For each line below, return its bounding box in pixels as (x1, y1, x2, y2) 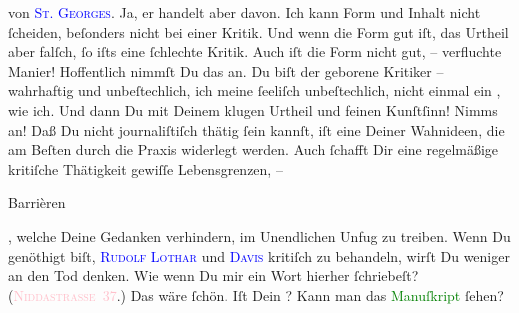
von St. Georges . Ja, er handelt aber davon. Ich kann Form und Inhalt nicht (8, 2, 481, 22)
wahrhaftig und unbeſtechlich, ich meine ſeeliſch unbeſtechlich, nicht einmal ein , (8, 80, 501, 101)
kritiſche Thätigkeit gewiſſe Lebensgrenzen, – (8, 158, 283, 179)
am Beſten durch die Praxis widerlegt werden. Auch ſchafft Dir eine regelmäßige (8, 139, 499, 160)
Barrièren (8, 192, 66, 213)
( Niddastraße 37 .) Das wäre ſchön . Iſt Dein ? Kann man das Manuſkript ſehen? (8, 284, 504, 305)
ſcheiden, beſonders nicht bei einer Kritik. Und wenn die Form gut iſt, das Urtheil (8, 21, 509, 42)
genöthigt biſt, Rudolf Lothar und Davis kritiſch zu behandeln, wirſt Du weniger (8, 245, 510, 266)
